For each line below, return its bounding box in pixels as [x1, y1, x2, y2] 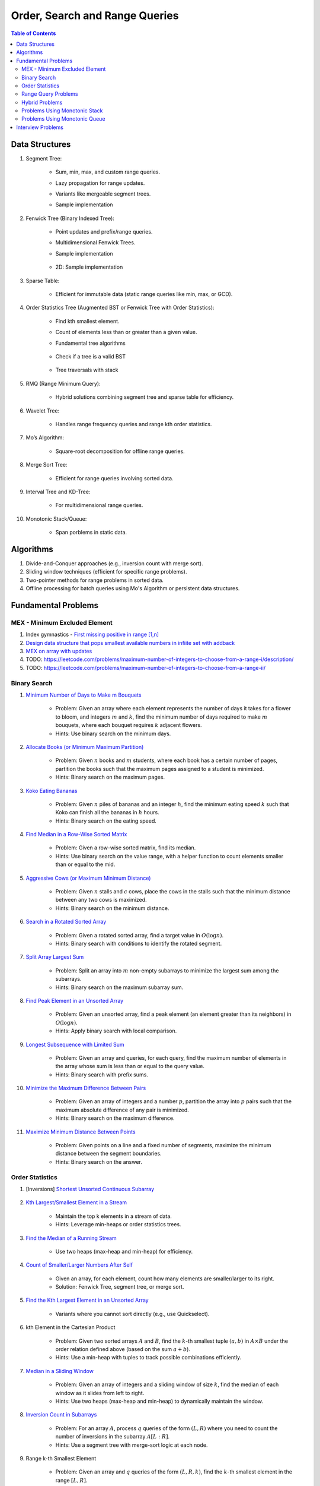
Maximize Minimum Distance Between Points [25, 1128, 136, 1135]
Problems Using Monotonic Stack [21, 107, 103, 114]
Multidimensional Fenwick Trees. [55, 239, 136, 246]
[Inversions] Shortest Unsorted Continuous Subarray [25, 1185, 155, 1192]
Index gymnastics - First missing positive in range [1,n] [25, 631, 159, 638]
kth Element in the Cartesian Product [25, 1324, 116, 1331]
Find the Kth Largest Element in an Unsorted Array [25, 1296, 149, 1304]
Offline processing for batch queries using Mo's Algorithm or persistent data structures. [25, 585, 240, 592]
